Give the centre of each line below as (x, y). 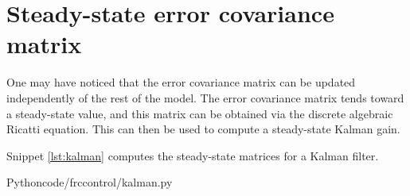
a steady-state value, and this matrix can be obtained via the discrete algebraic (200, 113)
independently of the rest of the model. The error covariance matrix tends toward (205, 97)
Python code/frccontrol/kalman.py (90, 182)
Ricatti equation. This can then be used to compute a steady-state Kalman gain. (203, 129)
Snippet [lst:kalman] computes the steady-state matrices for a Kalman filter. (193, 155)
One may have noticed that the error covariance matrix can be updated (181, 82)
